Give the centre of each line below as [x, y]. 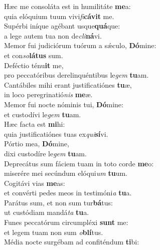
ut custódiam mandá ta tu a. [47, 212]
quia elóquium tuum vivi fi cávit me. [59, 16]
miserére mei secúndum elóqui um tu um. [66, 173]
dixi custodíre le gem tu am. [45, 153]
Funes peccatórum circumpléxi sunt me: [66, 222]
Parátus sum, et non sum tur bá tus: [58, 202]
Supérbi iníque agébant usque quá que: [62, 26]
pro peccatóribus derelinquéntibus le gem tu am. [76, 75]
